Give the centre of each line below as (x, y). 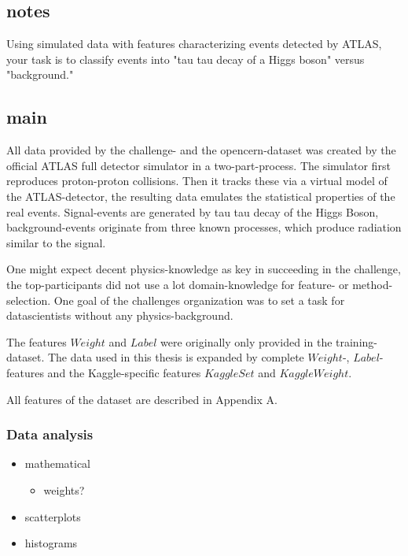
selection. (29, 300)
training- (357, 341)
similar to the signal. (56, 242)
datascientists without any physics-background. (120, 315)
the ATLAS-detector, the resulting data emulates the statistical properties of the (201, 196)
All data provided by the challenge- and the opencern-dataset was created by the (201, 150)
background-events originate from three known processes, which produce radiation (204, 227)
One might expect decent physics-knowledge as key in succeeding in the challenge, (204, 269)
